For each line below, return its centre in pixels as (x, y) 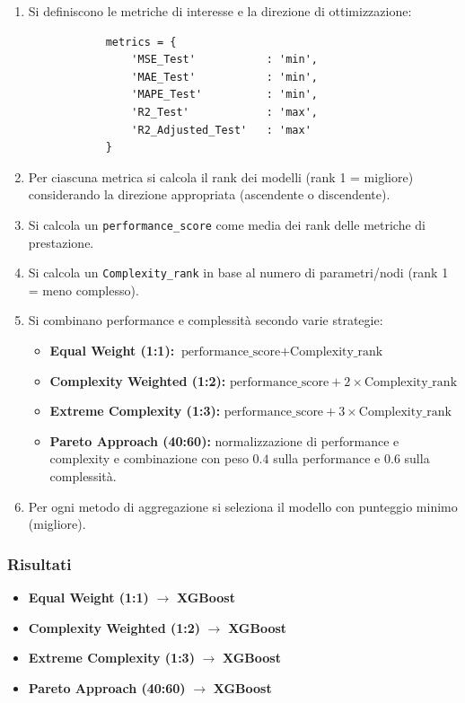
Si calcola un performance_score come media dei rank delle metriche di (227, 224)
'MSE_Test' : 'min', (224, 60)
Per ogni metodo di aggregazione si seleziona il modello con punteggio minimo (243, 506)
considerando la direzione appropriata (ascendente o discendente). (209, 194)
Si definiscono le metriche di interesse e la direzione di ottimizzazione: (220, 11)
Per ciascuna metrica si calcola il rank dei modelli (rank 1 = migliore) (221, 176)
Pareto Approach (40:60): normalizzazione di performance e (224, 440)
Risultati (39, 563)
